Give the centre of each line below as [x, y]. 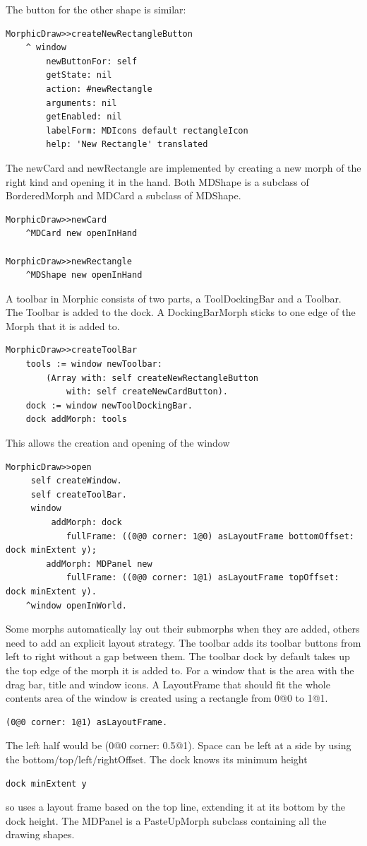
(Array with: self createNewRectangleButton [152, 378]
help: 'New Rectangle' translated [127, 145]
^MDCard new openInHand [82, 234]
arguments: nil [82, 103]
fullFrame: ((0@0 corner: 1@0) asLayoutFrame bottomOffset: [210, 536]
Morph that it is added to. [63, 325]
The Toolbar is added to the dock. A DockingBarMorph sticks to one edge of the [181, 312]
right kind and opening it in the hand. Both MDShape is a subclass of [157, 181]
